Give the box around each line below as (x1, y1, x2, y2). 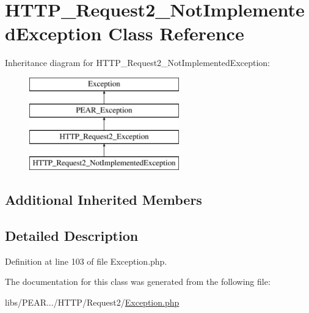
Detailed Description (5, 226, 139, 245)
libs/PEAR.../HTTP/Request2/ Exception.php (5, 295, 180, 308)
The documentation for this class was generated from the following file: (5, 275, 271, 288)
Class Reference (108, 21, 244, 46)
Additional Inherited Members (5, 190, 202, 209)
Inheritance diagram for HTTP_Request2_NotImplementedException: (5, 56, 271, 69)
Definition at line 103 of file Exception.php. (5, 254, 167, 267)
